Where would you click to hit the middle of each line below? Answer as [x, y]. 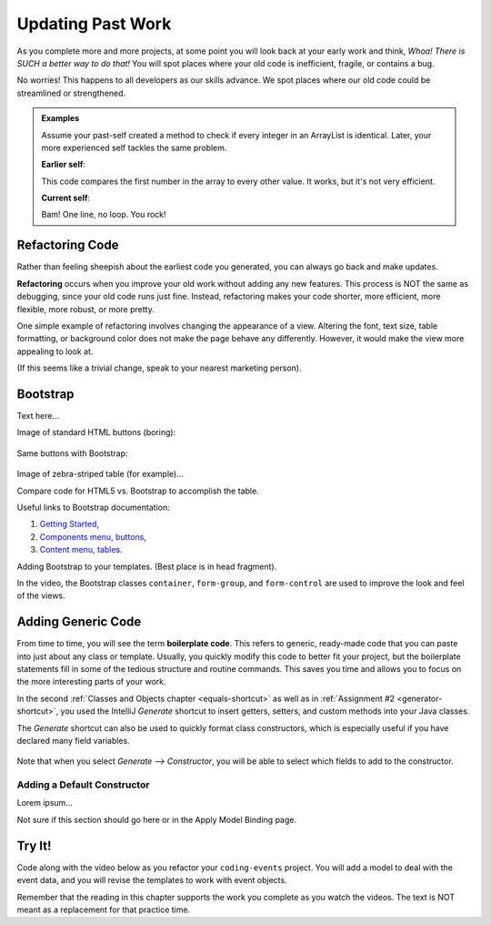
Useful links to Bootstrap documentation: [93, 507]
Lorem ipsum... [45, 803]
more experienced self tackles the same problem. [134, 147]
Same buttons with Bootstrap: [72, 453]
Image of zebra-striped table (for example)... [100, 474]
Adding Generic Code [79, 622]
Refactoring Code [68, 245]
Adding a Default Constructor [83, 785]
